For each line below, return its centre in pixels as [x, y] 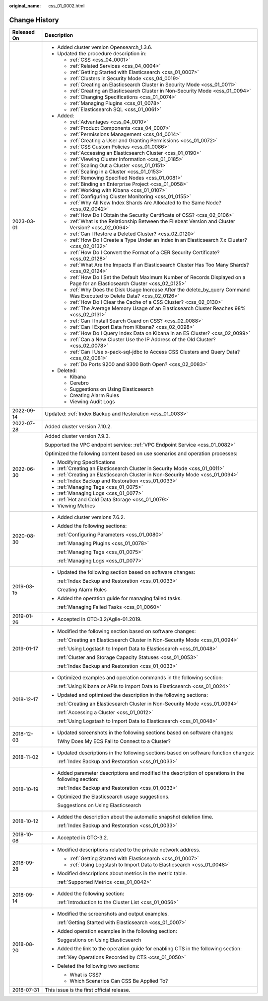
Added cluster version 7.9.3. [77, 436]
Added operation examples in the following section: [117, 931]
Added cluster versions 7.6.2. [91, 517]
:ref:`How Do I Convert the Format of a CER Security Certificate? [145, 252]
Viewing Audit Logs [92, 401]
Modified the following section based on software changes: [127, 631]
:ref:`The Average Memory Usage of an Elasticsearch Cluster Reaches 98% [158, 308]
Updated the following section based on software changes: [126, 572]
